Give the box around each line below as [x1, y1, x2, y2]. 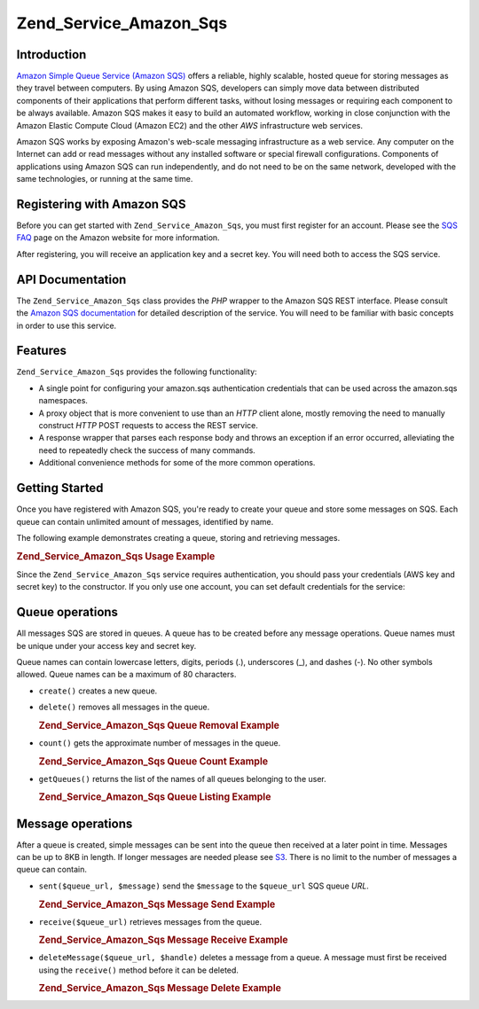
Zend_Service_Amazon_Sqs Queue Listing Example [38, 791, 271, 803]
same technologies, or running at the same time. [16, 174, 193, 184]
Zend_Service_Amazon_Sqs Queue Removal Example [38, 719, 279, 731]
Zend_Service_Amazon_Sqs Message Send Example [38, 898, 276, 911]
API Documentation [16, 271, 127, 287]
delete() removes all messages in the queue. [38, 701, 210, 713]
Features [16, 343, 67, 358]
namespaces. [38, 395, 89, 406]
